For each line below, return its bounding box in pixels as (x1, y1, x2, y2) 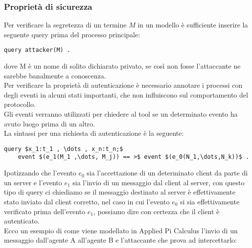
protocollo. (4, 99, 36, 109)
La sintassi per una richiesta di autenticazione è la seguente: (4, 128, 184, 138)
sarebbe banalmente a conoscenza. (4, 70, 106, 80)
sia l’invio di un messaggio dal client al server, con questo (72, 177, 245, 187)
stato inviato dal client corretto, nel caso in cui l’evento (4, 196, 170, 206)
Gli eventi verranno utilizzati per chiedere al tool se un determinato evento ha (4, 109, 238, 119)
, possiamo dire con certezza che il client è (93, 206, 220, 216)
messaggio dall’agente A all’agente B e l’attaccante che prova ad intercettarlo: (4, 235, 237, 245)
